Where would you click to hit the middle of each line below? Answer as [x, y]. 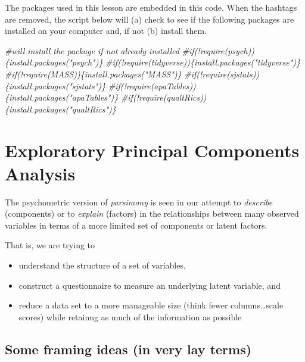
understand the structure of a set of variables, [102, 265]
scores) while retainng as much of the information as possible [130, 316]
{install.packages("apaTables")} [62, 97]
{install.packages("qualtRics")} [60, 109]
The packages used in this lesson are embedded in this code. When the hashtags [151, 7]
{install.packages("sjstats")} [55, 85]
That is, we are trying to [50, 245]
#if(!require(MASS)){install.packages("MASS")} [93, 74]
